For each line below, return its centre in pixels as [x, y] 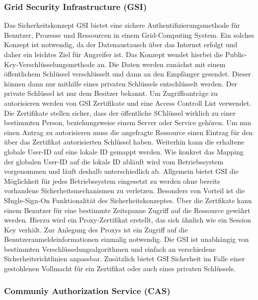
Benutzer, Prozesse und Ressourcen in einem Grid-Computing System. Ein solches [129, 35]
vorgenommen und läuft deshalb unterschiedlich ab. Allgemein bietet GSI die [121, 171]
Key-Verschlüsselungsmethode [49, 64]
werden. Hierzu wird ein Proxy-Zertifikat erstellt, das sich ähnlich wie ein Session [128, 220]
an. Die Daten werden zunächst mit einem [161, 64]
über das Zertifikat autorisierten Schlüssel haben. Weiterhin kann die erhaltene [124, 142]
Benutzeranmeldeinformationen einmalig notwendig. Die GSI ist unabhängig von [127, 239]
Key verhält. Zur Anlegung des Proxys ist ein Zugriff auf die [96, 229]
